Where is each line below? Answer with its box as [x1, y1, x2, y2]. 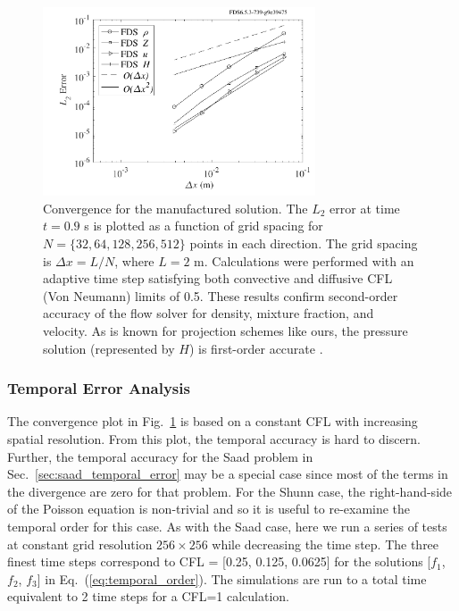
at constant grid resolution [7, 534, 153, 553]
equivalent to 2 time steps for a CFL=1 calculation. [7, 587, 289, 606]
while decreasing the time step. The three [212, 534, 439, 553]
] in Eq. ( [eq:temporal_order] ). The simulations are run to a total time [37, 569, 427, 588]
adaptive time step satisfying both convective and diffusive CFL [43, 269, 393, 288]
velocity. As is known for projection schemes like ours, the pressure [43, 321, 408, 339]
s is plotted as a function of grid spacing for [84, 216, 323, 235]
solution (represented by [43, 339, 175, 357]
